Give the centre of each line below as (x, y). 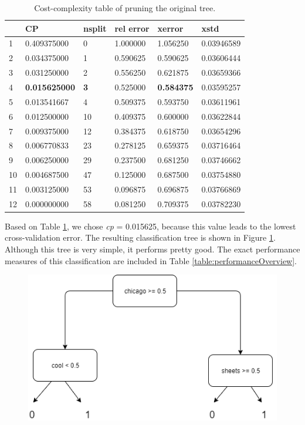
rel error (132, 28)
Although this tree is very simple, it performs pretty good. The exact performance (152, 249)
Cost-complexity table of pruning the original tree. (125, 8)
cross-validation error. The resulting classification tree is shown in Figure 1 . (140, 237)
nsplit (95, 28)
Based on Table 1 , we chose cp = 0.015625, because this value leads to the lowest (150, 226)
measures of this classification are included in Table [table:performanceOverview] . (151, 260)
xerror (170, 28)
